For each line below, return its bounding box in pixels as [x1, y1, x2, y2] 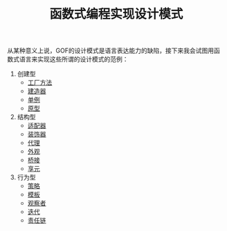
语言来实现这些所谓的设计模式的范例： [19, 55, 129, 63]
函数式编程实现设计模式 [49, 6, 183, 22]
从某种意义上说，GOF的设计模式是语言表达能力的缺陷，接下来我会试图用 [7, 46, 215, 55]
